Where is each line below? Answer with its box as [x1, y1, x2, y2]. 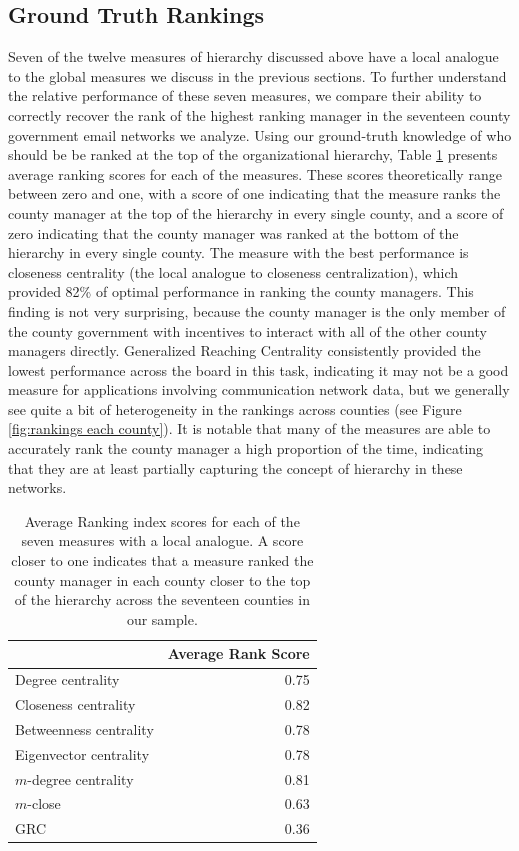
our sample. [126, 608, 198, 629]
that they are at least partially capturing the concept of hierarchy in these [8, 457, 463, 478]
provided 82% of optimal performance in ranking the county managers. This [8, 281, 474, 302]
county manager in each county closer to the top [14, 569, 311, 590]
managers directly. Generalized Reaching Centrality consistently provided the [8, 340, 481, 361]
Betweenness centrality [15, 718, 154, 739]
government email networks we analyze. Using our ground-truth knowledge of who [8, 124, 512, 145]
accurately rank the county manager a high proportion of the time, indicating [8, 438, 484, 459]
